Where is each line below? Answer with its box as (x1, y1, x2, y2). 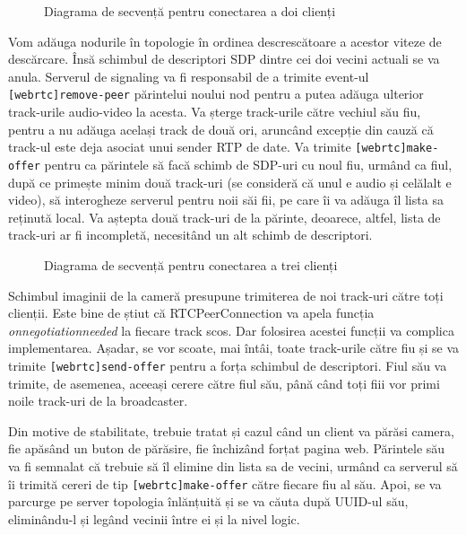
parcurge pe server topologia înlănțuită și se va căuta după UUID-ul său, (8, 492, 409, 511)
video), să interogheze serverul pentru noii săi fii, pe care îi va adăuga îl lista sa (8, 190, 444, 209)
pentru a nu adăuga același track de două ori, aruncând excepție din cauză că (8, 119, 434, 138)
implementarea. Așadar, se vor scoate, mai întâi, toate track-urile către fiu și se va (8, 338, 459, 357)
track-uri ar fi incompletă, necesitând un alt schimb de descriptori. (8, 225, 373, 244)
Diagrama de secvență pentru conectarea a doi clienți (44, 2, 336, 20)
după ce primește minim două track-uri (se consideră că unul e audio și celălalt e (8, 172, 452, 191)
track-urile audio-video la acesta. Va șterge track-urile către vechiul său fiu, (8, 102, 421, 121)
